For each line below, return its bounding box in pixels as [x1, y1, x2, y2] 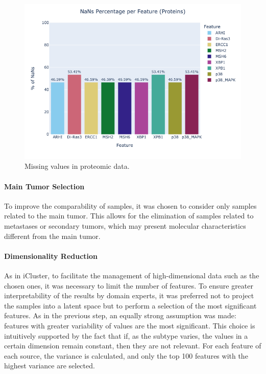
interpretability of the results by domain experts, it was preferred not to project [4, 290, 254, 301]
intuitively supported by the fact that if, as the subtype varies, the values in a [4, 330, 248, 341]
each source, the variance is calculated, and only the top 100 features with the [4, 350, 248, 361]
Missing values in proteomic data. [25, 161, 130, 171]
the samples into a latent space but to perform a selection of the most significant [4, 300, 257, 311]
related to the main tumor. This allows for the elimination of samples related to [4, 210, 254, 221]
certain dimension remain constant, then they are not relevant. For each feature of [4, 340, 261, 351]
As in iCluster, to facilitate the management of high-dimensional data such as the [4, 270, 259, 280]
